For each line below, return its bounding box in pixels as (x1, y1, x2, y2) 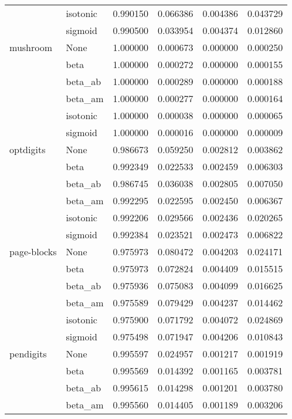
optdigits (9, 143, 46, 156)
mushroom (9, 40, 53, 54)
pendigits (9, 347, 47, 360)
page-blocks (9, 245, 57, 258)
